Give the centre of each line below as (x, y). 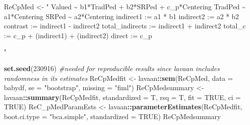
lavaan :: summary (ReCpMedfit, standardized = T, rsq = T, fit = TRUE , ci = (123, 97)
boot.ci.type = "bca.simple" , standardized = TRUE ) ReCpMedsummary (112, 116)
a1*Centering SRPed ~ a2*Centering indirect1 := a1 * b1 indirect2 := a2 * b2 (122, 16)
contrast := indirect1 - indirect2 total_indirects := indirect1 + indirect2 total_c (125, 26)
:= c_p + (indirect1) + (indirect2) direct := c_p (78, 35)
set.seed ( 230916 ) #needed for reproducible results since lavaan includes (112, 68)
